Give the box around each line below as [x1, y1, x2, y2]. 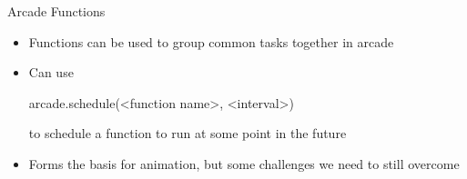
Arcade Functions [7, 2, 106, 20]
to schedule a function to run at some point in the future [28, 124, 347, 143]
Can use [28, 63, 74, 82]
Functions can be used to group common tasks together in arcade [28, 32, 394, 51]
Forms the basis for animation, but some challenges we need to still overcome [28, 154, 460, 173]
